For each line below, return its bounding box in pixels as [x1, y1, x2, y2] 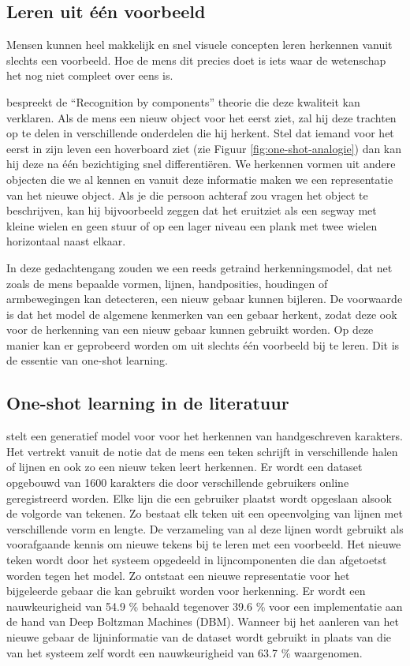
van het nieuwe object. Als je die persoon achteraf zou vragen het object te [6, 186, 368, 203]
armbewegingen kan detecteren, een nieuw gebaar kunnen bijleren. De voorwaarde [6, 290, 403, 307]
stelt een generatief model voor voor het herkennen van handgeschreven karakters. [6, 428, 403, 444]
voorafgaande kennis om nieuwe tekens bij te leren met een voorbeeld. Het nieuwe [6, 536, 401, 552]
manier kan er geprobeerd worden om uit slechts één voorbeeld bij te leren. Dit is [6, 336, 400, 353]
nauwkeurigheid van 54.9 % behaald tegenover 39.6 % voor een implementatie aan [6, 597, 403, 614]
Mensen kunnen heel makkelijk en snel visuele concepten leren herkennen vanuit [6, 36, 393, 53]
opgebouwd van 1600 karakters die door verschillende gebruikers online [6, 474, 349, 491]
